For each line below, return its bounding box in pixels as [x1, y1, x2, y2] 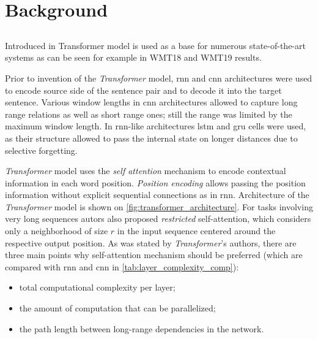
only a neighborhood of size [5, 224, 108, 237]
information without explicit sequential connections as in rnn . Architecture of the [5, 188, 309, 201]
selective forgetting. [5, 143, 78, 156]
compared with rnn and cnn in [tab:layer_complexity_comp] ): [5, 260, 239, 273]
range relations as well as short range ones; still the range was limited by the [5, 107, 292, 120]
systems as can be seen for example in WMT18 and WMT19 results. [5, 51, 262, 64]
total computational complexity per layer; [19, 281, 176, 294]
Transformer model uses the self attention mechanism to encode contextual [5, 164, 286, 177]
